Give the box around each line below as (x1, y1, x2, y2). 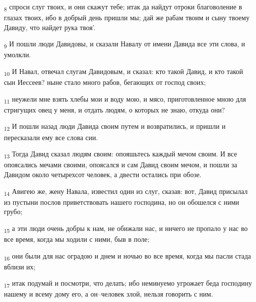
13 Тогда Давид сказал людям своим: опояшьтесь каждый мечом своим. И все (4, 149, 237, 160)
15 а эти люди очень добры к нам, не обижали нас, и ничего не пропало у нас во (4, 223, 248, 234)
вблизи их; (4, 261, 36, 271)
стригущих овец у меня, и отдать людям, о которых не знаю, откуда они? (4, 104, 225, 114)
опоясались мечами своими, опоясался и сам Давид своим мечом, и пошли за (4, 159, 237, 170)
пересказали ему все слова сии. (4, 132, 98, 142)
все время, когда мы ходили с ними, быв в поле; (4, 233, 149, 244)
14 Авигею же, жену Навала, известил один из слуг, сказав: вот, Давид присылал (4, 186, 248, 197)
